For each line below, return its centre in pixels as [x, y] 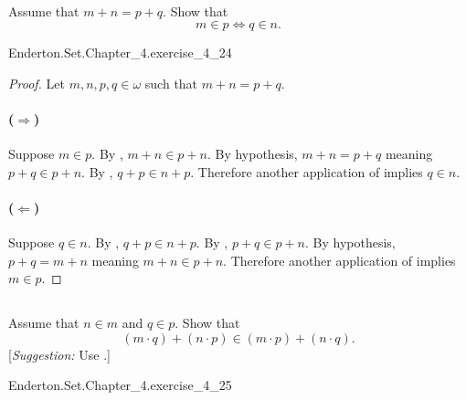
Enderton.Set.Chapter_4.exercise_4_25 [120, 385]
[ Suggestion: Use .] [59, 354]
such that [171, 83]
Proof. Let [37, 83]
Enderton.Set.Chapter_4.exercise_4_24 [120, 52]
